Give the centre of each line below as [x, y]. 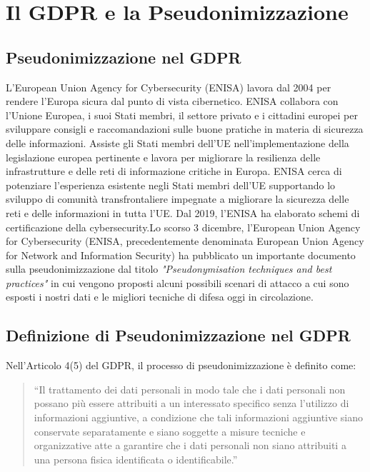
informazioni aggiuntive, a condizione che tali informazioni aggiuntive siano [199, 417]
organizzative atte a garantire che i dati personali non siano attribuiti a [190, 445]
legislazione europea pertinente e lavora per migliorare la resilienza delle [163, 157]
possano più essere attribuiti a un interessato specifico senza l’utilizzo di [191, 403]
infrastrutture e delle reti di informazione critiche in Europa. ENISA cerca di [174, 171]
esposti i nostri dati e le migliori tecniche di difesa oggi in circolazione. [160, 297]
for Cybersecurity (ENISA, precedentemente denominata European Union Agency [185, 241]
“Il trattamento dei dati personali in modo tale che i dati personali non [190, 389]
